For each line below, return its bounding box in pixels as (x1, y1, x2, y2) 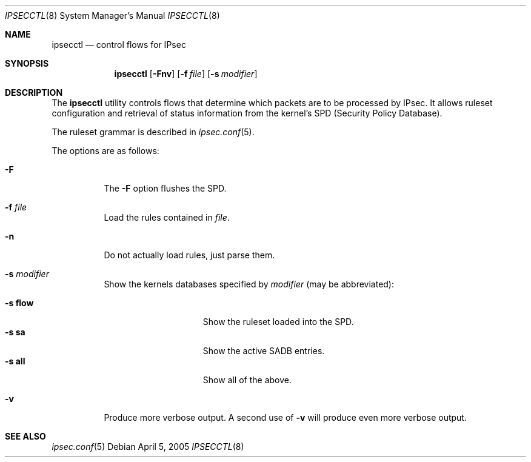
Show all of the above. (202, 375, 292, 385)
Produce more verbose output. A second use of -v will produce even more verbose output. (104, 412, 467, 423)
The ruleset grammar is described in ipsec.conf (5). (52, 127, 255, 137)
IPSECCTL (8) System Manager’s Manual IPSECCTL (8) (5, 10, 220, 21)
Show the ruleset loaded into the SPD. (202, 316, 354, 327)
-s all (5, 356, 25, 366)
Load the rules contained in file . (104, 212, 230, 223)
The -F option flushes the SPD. (104, 183, 227, 193)
